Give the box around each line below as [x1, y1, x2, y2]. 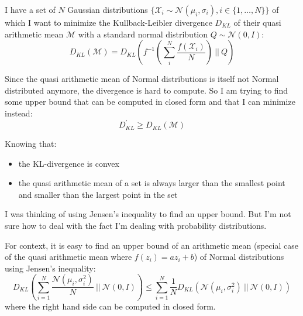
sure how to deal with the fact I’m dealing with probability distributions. [5, 219, 267, 232]
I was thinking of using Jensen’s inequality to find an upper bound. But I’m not [5, 208, 291, 220]
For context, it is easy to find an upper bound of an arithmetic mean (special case [5, 239, 298, 251]
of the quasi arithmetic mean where [5, 250, 132, 263]
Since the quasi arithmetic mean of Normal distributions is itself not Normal [5, 73, 279, 85]
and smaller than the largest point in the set [18, 188, 178, 200]
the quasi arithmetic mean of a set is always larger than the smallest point [18, 177, 285, 189]
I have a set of [5, 4, 56, 15]
